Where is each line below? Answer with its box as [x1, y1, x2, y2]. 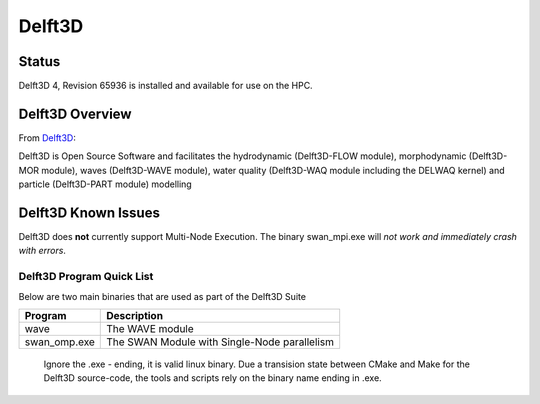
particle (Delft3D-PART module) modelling [18, 178, 192, 190]
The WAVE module [106, 321, 194, 335]
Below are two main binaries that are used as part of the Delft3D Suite [18, 290, 307, 302]
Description [106, 308, 164, 322]
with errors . [18, 245, 67, 257]
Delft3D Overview [18, 105, 132, 122]
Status [18, 53, 61, 70]
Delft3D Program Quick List [18, 270, 154, 284]
